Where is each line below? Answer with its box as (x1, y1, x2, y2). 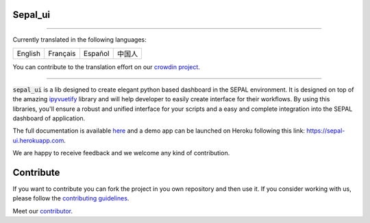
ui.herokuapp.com (12, 136, 64, 144)
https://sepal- (306, 127, 345, 135)
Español (83, 49, 110, 58)
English (16, 49, 41, 58)
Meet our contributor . (12, 207, 73, 215)
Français (48, 49, 76, 58)
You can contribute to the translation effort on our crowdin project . (12, 63, 200, 71)
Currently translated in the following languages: (12, 36, 147, 44)
